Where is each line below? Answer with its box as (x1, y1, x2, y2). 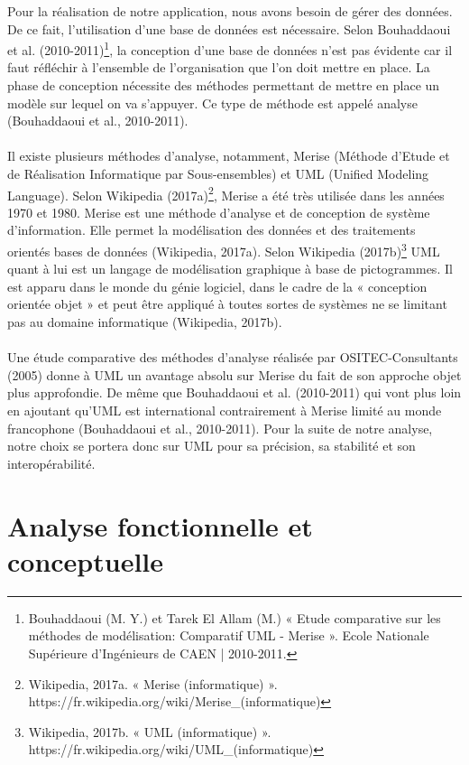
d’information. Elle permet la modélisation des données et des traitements (7, 220, 416, 239)
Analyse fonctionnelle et (7, 507, 313, 544)
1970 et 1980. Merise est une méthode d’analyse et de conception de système (7, 202, 430, 221)
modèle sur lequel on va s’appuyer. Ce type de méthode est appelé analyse (7, 93, 418, 112)
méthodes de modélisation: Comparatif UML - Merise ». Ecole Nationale (28, 626, 429, 645)
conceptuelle (7, 542, 164, 579)
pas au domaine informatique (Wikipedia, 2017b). (7, 313, 282, 331)
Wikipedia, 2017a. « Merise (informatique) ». (28, 674, 278, 693)
